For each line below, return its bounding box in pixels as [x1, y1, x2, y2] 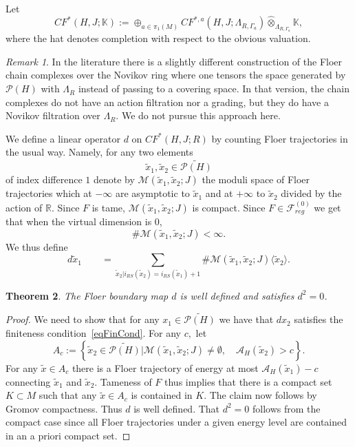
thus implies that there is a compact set [164, 374, 332, 388]
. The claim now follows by [204, 388, 317, 402]
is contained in [131, 388, 193, 402]
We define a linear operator [6, 131, 120, 145]
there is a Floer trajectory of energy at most [72, 360, 259, 375]
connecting [6, 374, 51, 388]
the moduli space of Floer [202, 172, 310, 187]
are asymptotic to [116, 186, 190, 200]
